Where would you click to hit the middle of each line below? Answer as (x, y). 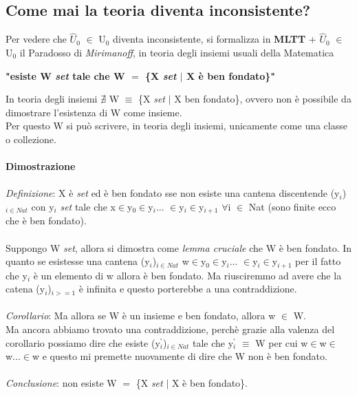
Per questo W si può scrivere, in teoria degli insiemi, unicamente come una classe (176, 126)
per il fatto (318, 261)
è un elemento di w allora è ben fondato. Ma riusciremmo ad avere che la (187, 275)
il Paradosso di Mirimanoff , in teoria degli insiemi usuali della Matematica (177, 53)
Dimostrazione (41, 166)
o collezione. (31, 139)
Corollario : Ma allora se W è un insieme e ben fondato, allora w (141, 316)
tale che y (213, 342)
